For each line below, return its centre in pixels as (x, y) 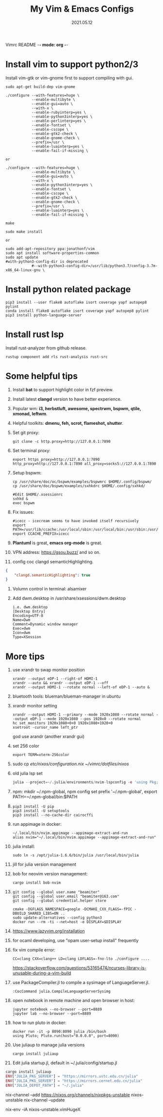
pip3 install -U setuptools (41, 811)
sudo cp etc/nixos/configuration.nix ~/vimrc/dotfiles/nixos (71, 764)
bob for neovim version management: (50, 874)
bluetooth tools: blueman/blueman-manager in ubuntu (66, 696)
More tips (25, 656)
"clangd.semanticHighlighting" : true (52, 575)
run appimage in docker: (37, 824)
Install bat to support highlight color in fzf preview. (63, 389)
